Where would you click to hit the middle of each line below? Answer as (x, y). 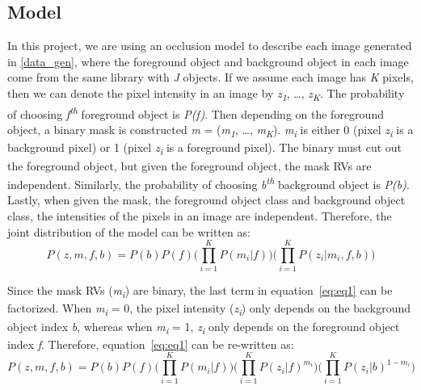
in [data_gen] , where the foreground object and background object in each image (208, 61)
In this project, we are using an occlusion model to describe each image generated (210, 46)
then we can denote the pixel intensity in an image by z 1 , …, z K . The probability (206, 94)
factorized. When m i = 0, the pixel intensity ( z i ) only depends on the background (209, 309)
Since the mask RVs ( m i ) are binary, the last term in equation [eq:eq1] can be (200, 291)
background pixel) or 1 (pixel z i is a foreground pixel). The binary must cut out (205, 149)
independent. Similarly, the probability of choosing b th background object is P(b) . (208, 183)
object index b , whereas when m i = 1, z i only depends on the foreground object (204, 327)
